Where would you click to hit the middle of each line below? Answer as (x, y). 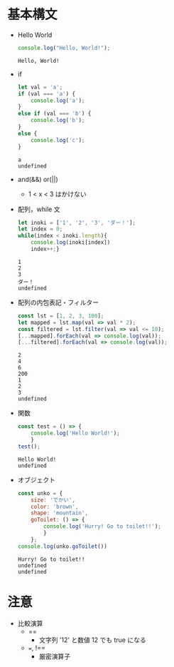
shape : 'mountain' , (60, 513)
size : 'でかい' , (53, 500)
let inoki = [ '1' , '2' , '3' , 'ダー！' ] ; (77, 223)
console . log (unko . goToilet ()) (62, 546)
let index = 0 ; (40, 229)
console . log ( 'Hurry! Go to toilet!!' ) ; (103, 526)
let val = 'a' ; (40, 87)
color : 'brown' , (55, 506)
